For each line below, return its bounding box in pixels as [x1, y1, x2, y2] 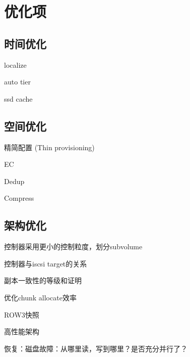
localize [4, 59, 27, 70]
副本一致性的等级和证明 [4, 275, 82, 286]
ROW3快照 [4, 309, 39, 320]
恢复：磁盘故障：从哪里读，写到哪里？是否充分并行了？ [4, 343, 187, 353]
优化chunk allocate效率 [4, 292, 77, 302]
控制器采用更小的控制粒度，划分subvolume [4, 241, 143, 252]
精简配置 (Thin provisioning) [4, 142, 95, 152]
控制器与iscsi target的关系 [4, 258, 87, 269]
